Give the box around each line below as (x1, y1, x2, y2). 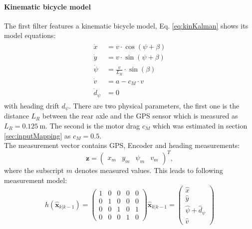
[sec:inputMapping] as (4, 130, 71, 140)
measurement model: (4, 174, 67, 185)
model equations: (4, 30, 56, 40)
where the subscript (4, 165, 64, 175)
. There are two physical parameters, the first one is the (69, 100, 240, 110)
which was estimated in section (152, 120, 248, 131)
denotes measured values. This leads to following (74, 165, 223, 175)
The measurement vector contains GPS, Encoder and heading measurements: (4, 140, 240, 150)
